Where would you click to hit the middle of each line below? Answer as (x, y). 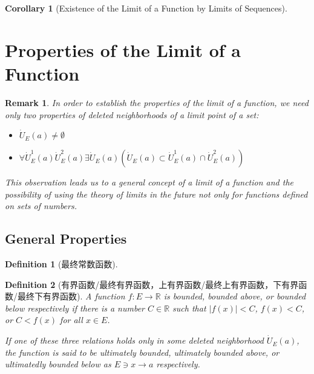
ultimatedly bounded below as (58, 364)
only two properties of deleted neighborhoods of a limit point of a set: (132, 114)
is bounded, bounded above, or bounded (235, 296)
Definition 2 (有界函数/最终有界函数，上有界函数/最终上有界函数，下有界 (152, 284)
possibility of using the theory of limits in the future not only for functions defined (156, 194)
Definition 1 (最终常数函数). (61, 264)
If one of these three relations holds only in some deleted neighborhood (134, 340)
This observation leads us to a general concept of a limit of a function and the (149, 182)
